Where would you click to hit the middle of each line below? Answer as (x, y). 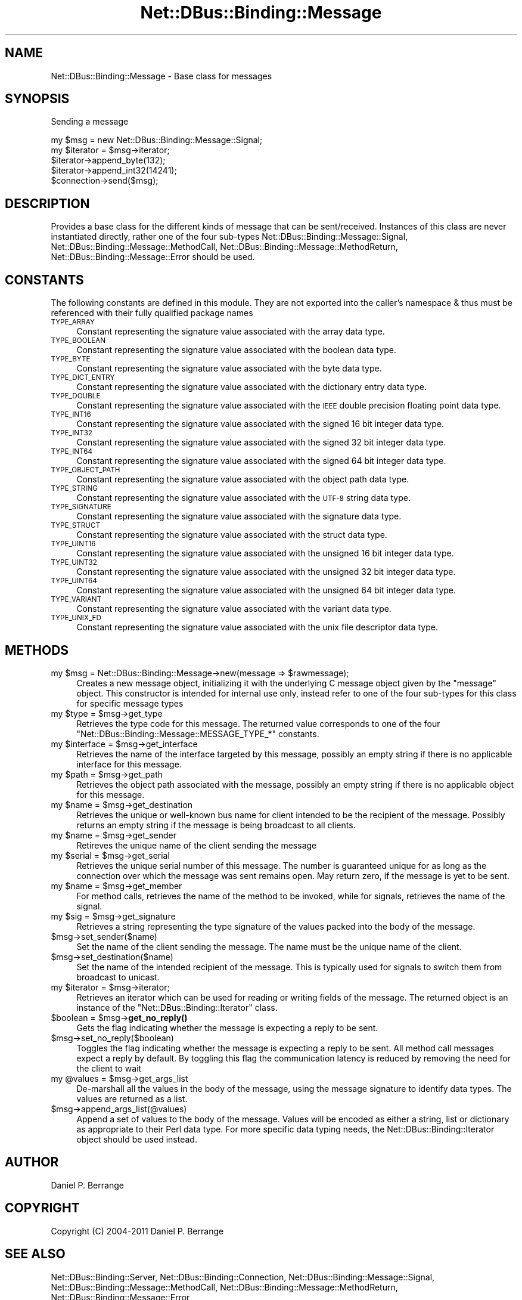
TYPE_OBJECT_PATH (86, 470)
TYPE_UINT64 (74, 581)
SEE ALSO (35, 1254)
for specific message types (130, 703)
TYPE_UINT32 (74, 563)
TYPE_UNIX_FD (76, 618)
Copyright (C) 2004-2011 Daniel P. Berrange (137, 1231)
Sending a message (90, 122)
